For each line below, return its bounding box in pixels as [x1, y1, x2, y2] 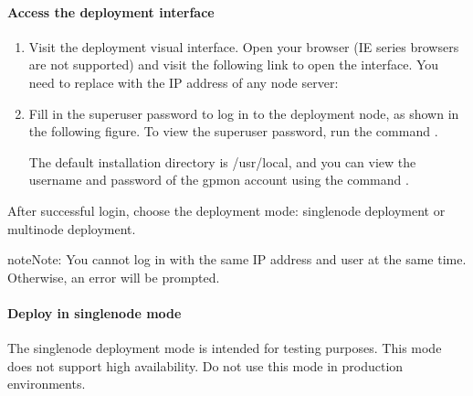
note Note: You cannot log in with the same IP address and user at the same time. [7, 250, 467, 269]
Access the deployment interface [7, 2, 215, 21]
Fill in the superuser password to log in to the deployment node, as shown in [28, 103, 459, 123]
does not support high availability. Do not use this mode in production [7, 356, 404, 375]
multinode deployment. [7, 219, 136, 238]
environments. [7, 374, 86, 393]
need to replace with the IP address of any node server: [28, 72, 339, 91]
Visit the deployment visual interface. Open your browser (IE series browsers [28, 37, 459, 56]
